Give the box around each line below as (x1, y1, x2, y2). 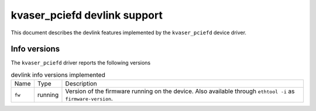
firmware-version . (65, 95, 114, 103)
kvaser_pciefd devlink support (11, 9, 163, 22)
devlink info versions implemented (11, 71, 105, 79)
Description (65, 80, 98, 88)
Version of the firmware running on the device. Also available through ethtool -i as (65, 87, 295, 95)
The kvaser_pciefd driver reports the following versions (11, 59, 151, 66)
